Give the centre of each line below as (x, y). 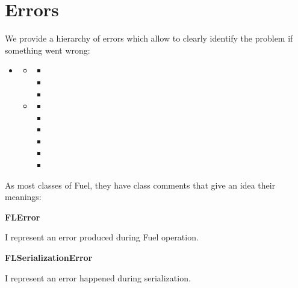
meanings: (23, 197)
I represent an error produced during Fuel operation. (102, 237)
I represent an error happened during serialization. (98, 277)
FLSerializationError (49, 258)
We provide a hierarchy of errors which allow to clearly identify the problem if (149, 38)
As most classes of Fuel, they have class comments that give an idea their (140, 185)
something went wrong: (48, 50)
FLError (23, 217)
